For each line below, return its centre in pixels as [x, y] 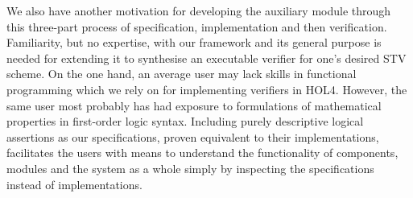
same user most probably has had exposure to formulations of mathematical [194, 105]
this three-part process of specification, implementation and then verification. [197, 26]
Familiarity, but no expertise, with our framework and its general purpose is [194, 42]
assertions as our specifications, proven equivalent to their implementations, [193, 136]
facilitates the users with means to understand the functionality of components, [202, 153]
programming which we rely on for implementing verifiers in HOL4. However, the [207, 89]
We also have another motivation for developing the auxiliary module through [199, 10]
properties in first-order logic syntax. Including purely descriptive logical [185, 121]
